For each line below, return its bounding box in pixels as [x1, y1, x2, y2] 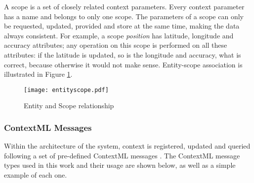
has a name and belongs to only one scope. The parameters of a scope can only [4, 11, 244, 21]
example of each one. [4, 170, 67, 180]
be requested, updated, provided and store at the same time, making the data [4, 21, 240, 31]
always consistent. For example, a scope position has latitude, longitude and [4, 30, 234, 40]
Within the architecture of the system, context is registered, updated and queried [4, 141, 251, 151]
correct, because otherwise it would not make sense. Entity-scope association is [4, 59, 243, 69]
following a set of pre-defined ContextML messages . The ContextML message [4, 150, 240, 160]
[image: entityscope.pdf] [24, 86, 109, 93]
